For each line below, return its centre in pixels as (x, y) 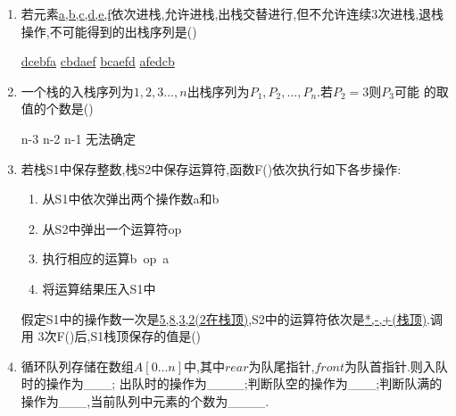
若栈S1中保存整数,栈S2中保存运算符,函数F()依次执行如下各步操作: (211, 168)
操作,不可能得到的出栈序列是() (109, 31)
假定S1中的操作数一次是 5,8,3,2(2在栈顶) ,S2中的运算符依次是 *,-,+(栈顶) (224, 318)
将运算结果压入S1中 (99, 288)
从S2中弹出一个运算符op (112, 228)
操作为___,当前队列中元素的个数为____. (145, 400)
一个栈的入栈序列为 (77, 91)
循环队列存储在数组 (77, 366)
